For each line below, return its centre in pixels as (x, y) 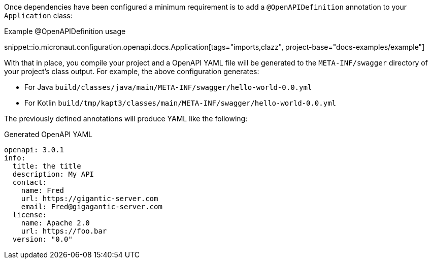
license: (30, 215)
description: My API (53, 174)
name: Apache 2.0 (55, 223)
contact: (30, 182)
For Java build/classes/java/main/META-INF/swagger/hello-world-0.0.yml (168, 87)
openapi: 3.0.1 (34, 150)
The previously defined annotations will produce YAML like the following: (126, 119)
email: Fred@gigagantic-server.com (92, 207)
